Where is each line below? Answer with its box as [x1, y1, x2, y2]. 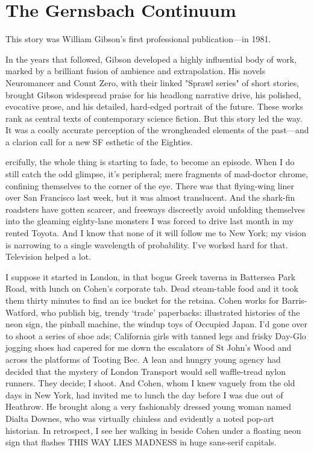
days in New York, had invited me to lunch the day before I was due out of [5, 388, 283, 401]
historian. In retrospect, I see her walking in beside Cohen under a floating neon [5, 424, 301, 436]
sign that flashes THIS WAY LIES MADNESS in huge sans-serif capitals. [5, 436, 277, 448]
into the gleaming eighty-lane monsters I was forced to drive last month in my [5, 215, 294, 227]
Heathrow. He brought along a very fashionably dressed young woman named [5, 400, 292, 413]
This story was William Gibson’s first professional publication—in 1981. [5, 33, 271, 45]
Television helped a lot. [5, 250, 92, 263]
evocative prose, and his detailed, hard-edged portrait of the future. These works [5, 100, 303, 113]
